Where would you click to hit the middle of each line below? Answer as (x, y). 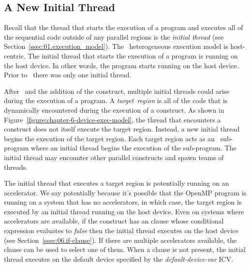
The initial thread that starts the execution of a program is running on (133, 55)
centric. (15, 55)
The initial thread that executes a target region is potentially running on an (117, 183)
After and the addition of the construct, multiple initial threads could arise (117, 91)
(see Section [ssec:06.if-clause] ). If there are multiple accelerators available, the (120, 240)
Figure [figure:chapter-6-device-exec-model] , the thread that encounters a (112, 119)
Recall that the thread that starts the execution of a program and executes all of (124, 27)
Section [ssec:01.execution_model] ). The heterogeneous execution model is (116, 46)
